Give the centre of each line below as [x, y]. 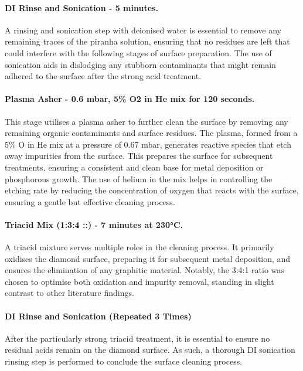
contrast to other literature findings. [69, 293]
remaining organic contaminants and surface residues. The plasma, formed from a [151, 133]
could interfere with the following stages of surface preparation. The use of [138, 52]
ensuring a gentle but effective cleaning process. [90, 201]
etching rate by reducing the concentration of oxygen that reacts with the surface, [152, 190]
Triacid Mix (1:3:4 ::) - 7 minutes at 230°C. [94, 224]
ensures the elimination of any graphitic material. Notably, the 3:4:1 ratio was [144, 270]
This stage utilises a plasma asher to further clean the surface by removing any [147, 121]
